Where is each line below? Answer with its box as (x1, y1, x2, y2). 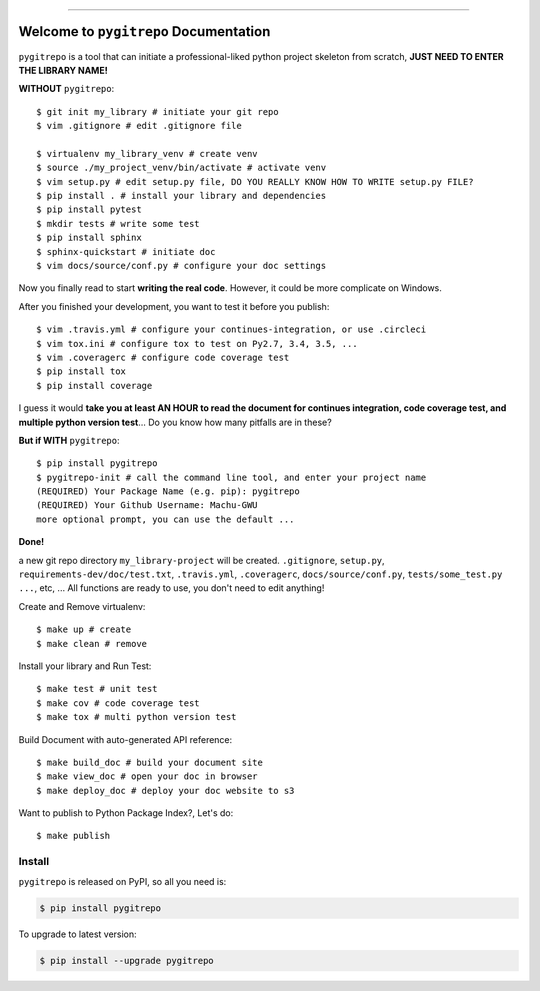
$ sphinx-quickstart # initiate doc (36, 246, 216, 257)
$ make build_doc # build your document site (36, 756, 264, 768)
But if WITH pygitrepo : (18, 434, 120, 446)
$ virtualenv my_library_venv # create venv (36, 148, 259, 159)
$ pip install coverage (36, 380, 153, 391)
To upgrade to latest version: (18, 928, 137, 940)
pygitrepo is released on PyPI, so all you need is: (18, 875, 227, 887)
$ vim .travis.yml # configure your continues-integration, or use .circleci (36, 324, 427, 335)
